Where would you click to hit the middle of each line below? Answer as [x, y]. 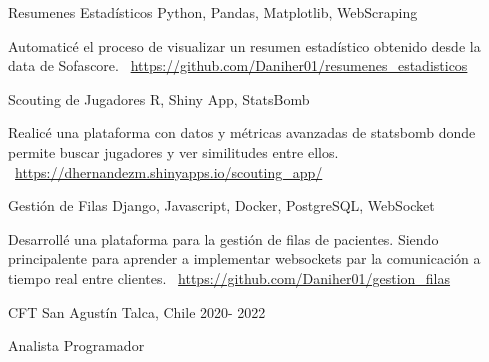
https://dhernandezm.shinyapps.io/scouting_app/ [169, 171]
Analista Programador [76, 345]
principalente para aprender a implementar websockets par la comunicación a [244, 258]
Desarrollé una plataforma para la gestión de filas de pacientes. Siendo [223, 238]
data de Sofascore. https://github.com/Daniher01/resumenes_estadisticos [238, 65]
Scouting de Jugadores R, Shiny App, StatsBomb [159, 98]
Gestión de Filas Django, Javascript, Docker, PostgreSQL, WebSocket [221, 205]
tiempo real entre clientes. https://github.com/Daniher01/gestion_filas [229, 277]
